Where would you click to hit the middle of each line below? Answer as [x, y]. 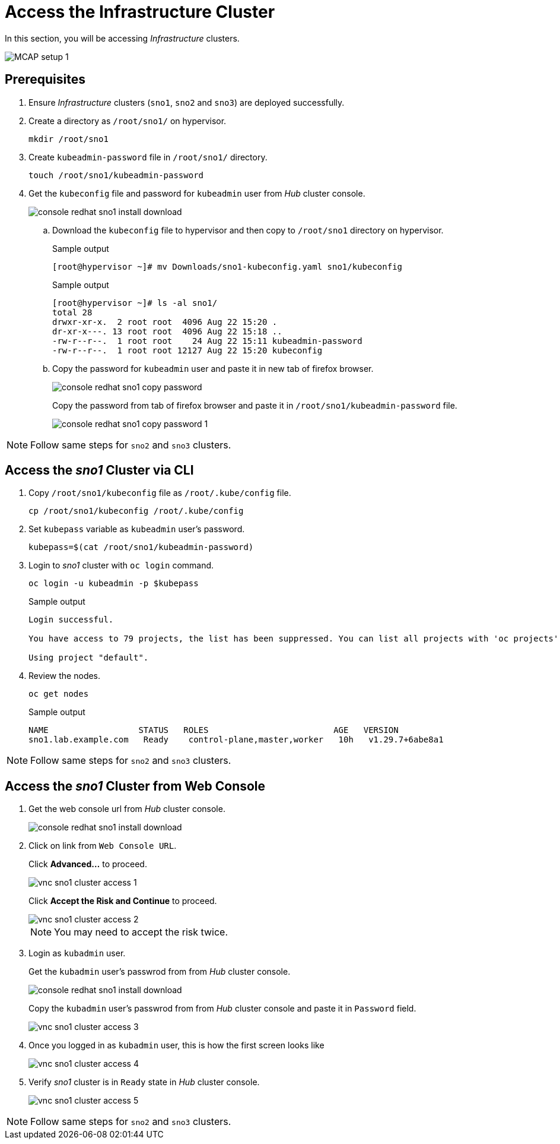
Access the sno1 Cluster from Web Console [135, 786]
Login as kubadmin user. [77, 953]
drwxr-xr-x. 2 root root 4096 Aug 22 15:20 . [165, 322]
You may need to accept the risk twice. [141, 932]
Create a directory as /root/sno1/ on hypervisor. [128, 121]
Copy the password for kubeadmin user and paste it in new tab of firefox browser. [213, 368]
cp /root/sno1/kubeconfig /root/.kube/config [136, 511]
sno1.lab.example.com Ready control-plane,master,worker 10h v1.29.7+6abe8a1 [236, 740]
